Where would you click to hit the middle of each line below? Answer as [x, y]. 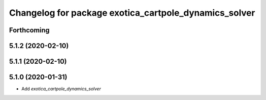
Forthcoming [29, 30]
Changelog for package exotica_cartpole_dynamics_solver [132, 13]
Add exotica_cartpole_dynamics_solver [61, 89]
